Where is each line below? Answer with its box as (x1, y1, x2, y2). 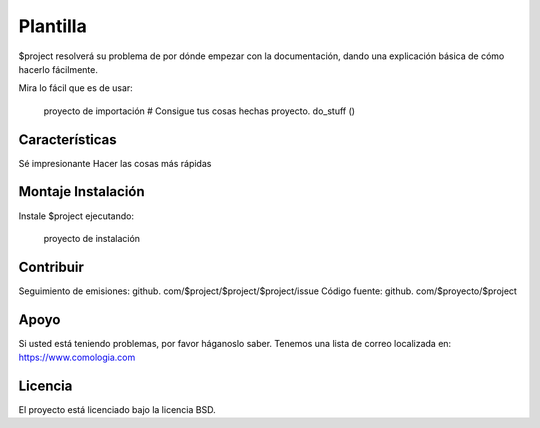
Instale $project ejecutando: (18, 210, 135, 222)
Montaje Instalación (18, 183, 145, 200)
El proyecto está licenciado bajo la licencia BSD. (18, 404, 216, 416)
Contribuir (18, 258, 85, 275)
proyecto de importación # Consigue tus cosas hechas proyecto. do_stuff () (43, 105, 355, 117)
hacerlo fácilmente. (18, 63, 99, 75)
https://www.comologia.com (18, 351, 136, 364)
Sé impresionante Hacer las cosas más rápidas (18, 157, 212, 169)
